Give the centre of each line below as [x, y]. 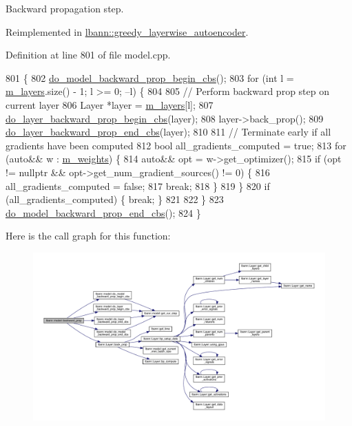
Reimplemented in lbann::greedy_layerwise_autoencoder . [127, 31]
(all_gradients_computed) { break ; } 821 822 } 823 [115, 199]
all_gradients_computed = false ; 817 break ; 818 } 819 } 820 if [138, 185]
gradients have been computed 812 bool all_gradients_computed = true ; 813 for [176, 145]
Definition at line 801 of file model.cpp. [88, 55]
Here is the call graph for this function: [88, 236]
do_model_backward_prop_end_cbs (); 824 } [103, 212]
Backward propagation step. [65, 8]
